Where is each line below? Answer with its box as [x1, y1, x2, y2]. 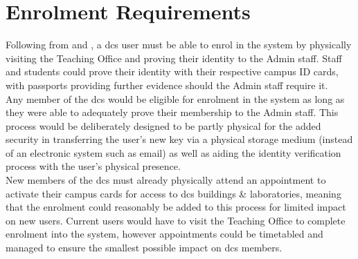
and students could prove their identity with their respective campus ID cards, [6, 64, 339, 79]
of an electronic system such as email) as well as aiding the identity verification [6, 145, 341, 160]
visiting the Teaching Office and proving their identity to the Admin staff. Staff [6, 50, 342, 65]
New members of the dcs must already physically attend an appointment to [6, 173, 326, 187]
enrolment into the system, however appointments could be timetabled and [6, 227, 323, 241]
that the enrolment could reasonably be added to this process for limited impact [6, 200, 346, 214]
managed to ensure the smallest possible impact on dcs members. [6, 240, 283, 255]
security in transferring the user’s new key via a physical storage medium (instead [6, 132, 353, 146]
